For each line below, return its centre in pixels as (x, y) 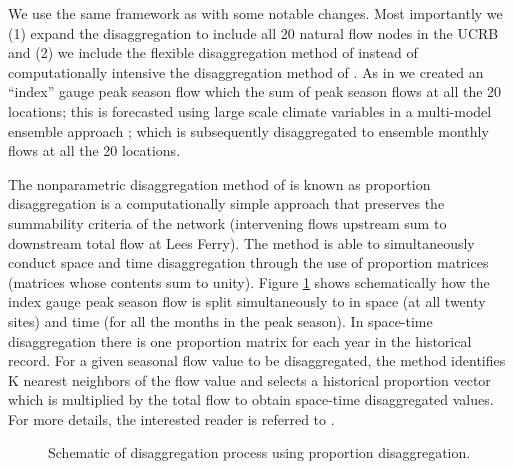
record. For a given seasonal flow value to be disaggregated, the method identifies (257, 360)
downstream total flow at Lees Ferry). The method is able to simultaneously (241, 242)
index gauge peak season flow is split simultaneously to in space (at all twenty (247, 301)
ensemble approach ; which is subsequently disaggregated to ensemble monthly (248, 130)
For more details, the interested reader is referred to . (171, 418)
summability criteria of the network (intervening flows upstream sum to (227, 222)
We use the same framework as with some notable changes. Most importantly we (255, 13)
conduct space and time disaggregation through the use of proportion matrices (248, 262)
